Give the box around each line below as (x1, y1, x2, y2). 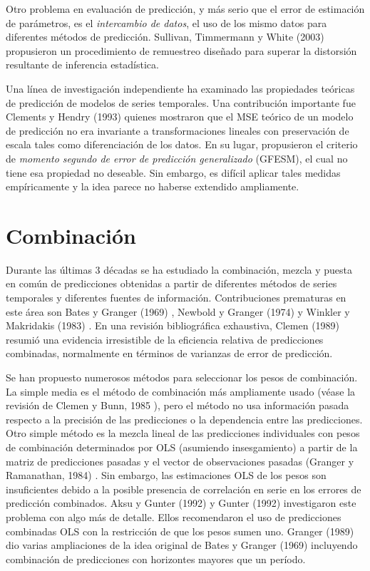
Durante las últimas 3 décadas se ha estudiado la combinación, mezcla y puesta (6, 262, 352, 277)
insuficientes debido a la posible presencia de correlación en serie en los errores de (6, 481, 361, 496)
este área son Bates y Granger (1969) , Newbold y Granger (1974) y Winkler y (6, 304, 350, 319)
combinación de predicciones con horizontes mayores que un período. (6, 551, 306, 566)
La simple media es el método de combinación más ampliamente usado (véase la (6, 384, 356, 398)
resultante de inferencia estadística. (6, 57, 159, 72)
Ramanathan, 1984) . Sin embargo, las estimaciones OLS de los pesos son (6, 468, 327, 483)
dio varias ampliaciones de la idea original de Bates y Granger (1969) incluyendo (6, 537, 358, 552)
